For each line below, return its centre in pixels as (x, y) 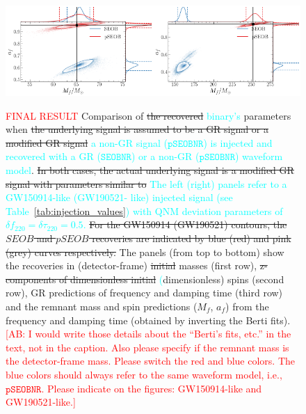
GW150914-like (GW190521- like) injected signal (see (119, 197)
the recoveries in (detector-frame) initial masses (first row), (131, 265)
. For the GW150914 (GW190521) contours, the (185, 224)
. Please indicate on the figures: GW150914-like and (152, 388)
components (31, 279)
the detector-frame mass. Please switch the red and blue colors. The (151, 361)
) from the (247, 306)
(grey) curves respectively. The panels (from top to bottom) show (145, 252)
